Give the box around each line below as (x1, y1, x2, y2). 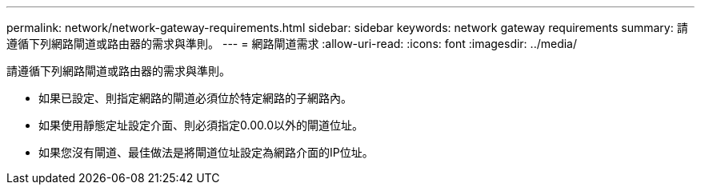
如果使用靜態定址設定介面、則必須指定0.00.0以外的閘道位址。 (38, 118, 363, 132)
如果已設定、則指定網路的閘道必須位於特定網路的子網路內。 (38, 91, 352, 105)
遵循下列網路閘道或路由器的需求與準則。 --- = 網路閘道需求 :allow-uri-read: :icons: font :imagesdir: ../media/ (6, 37, 578, 50)
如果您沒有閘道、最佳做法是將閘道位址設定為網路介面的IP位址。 (38, 145, 374, 159)
